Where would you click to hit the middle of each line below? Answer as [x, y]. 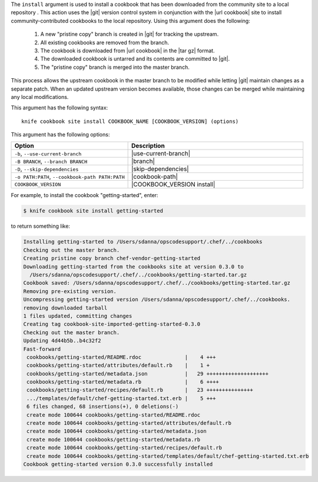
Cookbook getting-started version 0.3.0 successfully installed [118, 464]
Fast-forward [42, 349]
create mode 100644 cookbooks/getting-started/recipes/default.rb [125, 448]
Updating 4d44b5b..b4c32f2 [62, 341]
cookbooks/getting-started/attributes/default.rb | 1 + [118, 365]
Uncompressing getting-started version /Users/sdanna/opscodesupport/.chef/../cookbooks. [157, 300]
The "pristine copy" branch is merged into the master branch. [115, 67]
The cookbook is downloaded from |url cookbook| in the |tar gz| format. [127, 51]
